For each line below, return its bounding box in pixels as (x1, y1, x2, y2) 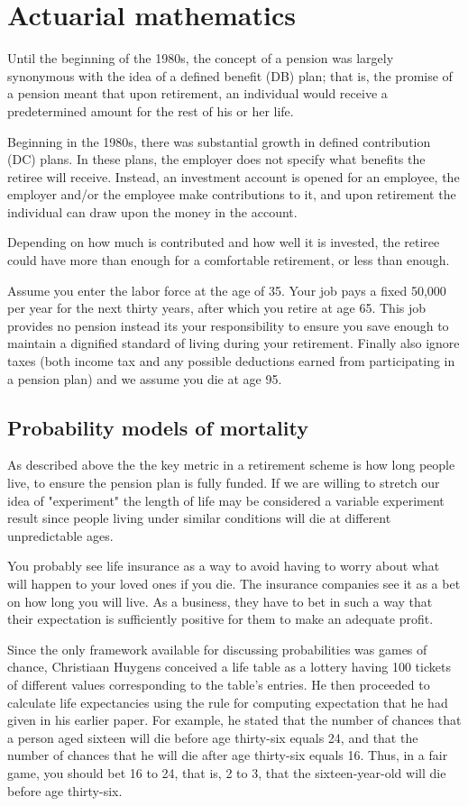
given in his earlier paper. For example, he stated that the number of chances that (7, 710, 462, 729)
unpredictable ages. (7, 526, 114, 545)
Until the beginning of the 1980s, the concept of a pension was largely (7, 49, 394, 68)
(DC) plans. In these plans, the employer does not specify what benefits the (7, 150, 426, 169)
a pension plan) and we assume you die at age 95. (7, 369, 282, 388)
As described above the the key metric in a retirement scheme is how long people (7, 455, 455, 474)
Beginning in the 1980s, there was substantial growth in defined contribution (7, 132, 431, 151)
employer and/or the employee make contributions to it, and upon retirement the (7, 185, 456, 204)
